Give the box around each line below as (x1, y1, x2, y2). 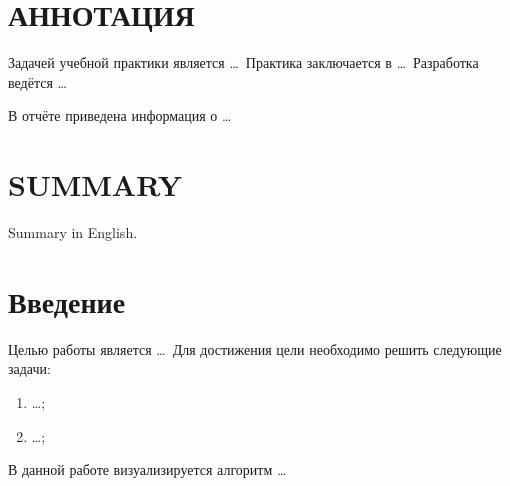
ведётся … (8, 71, 67, 92)
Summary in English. (8, 222, 138, 243)
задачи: (8, 358, 51, 379)
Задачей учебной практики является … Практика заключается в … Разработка (8, 52, 479, 73)
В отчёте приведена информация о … (8, 105, 232, 126)
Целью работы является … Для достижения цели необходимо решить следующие (8, 338, 502, 359)
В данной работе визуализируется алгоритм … (8, 459, 287, 480)
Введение (8, 280, 126, 321)
